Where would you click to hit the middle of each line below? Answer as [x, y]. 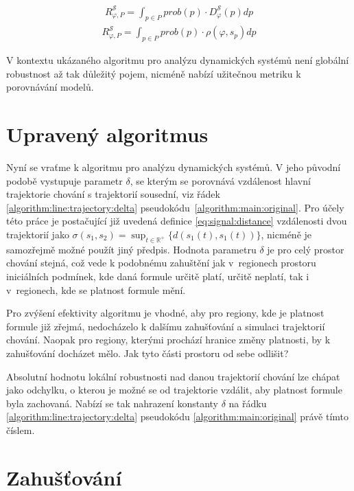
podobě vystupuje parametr [64, 180]
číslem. [21, 430]
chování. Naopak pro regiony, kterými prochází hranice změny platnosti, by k [168, 340]
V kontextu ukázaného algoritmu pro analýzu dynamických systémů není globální [178, 60]
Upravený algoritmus [107, 134]
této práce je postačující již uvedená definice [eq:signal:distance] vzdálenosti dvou [177, 221]
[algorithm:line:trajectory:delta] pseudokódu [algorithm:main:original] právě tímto [178, 416]
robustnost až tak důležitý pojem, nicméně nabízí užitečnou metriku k [154, 73]
